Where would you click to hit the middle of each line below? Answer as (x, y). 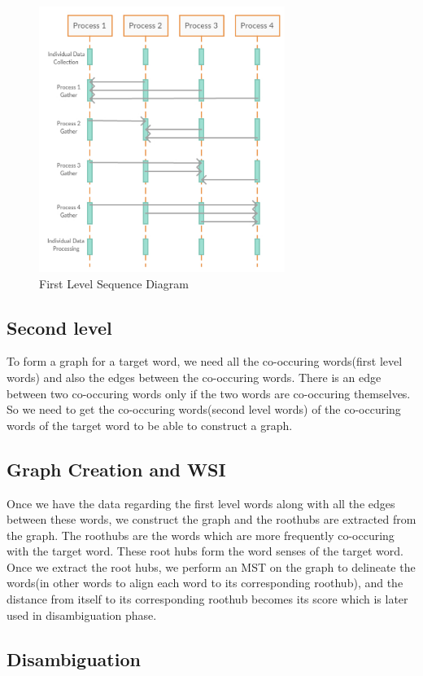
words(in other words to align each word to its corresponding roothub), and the (205, 583)
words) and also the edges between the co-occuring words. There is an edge (194, 377)
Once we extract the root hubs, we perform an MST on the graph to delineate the (211, 566)
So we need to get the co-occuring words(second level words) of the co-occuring (204, 409)
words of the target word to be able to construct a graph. (150, 425)
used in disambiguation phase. (82, 615)
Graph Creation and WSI (116, 469)
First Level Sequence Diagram (114, 283)
